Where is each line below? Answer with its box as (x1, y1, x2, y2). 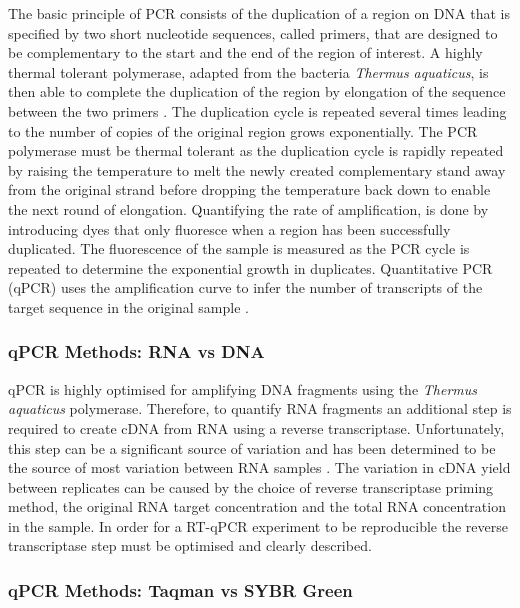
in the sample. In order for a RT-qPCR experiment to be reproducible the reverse (8, 515, 508, 536)
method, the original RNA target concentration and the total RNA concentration (8, 496, 506, 517)
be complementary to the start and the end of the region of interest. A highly (8, 42, 483, 63)
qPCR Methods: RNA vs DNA (8, 339, 265, 364)
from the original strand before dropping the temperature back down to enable (8, 179, 491, 200)
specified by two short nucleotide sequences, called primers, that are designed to (8, 22, 498, 43)
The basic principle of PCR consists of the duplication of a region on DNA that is (8, 3, 510, 23)
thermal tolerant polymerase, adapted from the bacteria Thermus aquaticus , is (8, 61, 489, 82)
